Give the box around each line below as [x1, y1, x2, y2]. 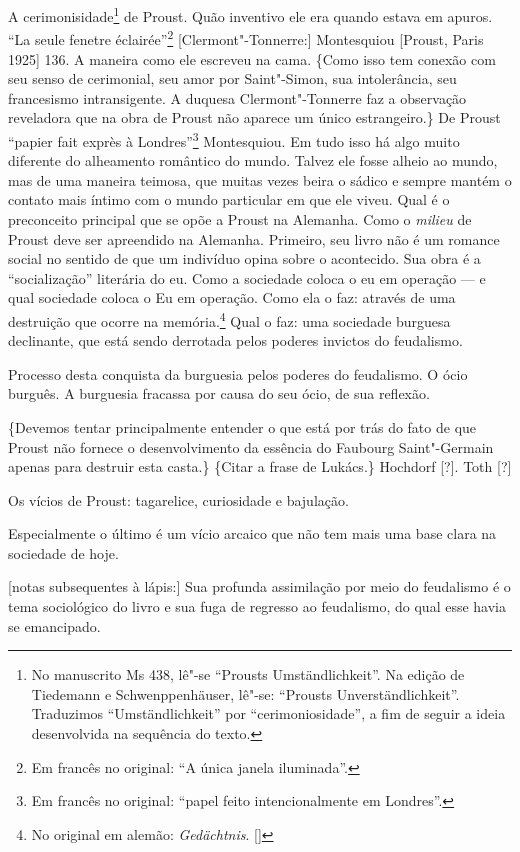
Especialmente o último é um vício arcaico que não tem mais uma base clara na [8, 523, 497, 544]
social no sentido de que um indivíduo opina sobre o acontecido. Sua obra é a [8, 248, 481, 269]
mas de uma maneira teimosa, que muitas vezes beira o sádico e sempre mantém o [8, 169, 512, 190]
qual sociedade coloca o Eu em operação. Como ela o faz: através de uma [8, 287, 456, 308]
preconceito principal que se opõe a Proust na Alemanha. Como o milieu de [8, 208, 472, 229]
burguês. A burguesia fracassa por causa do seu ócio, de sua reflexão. [8, 383, 430, 404]
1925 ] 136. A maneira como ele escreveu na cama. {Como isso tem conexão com [8, 48, 496, 69]
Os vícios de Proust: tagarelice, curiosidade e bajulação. [8, 489, 349, 510]
